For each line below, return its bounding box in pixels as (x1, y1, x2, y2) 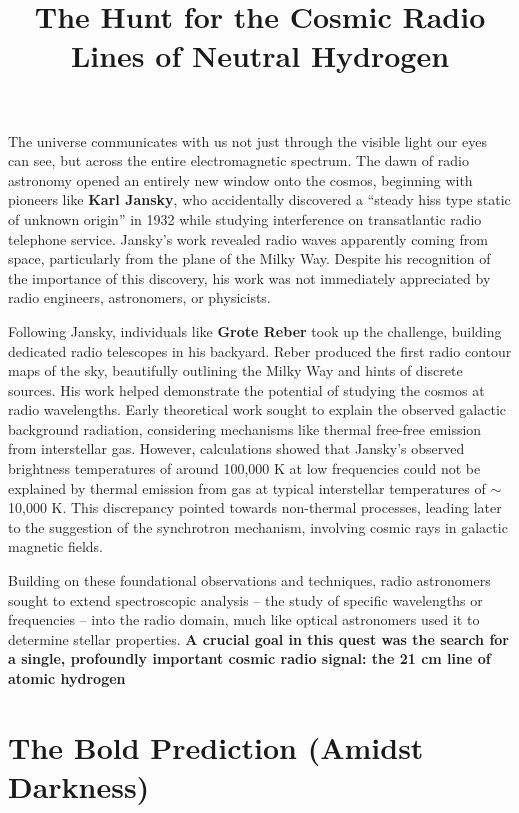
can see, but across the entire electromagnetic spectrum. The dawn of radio (8, 150, 469, 171)
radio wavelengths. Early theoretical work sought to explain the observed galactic (8, 399, 507, 420)
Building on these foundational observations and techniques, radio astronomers (8, 570, 491, 591)
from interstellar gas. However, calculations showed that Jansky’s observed (8, 438, 465, 459)
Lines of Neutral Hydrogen (70, 35, 450, 76)
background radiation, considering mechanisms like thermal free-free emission (8, 418, 482, 439)
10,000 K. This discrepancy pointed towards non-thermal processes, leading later (8, 497, 502, 518)
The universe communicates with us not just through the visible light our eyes (8, 130, 487, 151)
